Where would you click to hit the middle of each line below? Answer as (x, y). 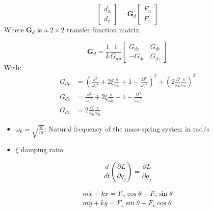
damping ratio (42, 149)
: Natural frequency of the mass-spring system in (118, 128)
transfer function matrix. (104, 29)
